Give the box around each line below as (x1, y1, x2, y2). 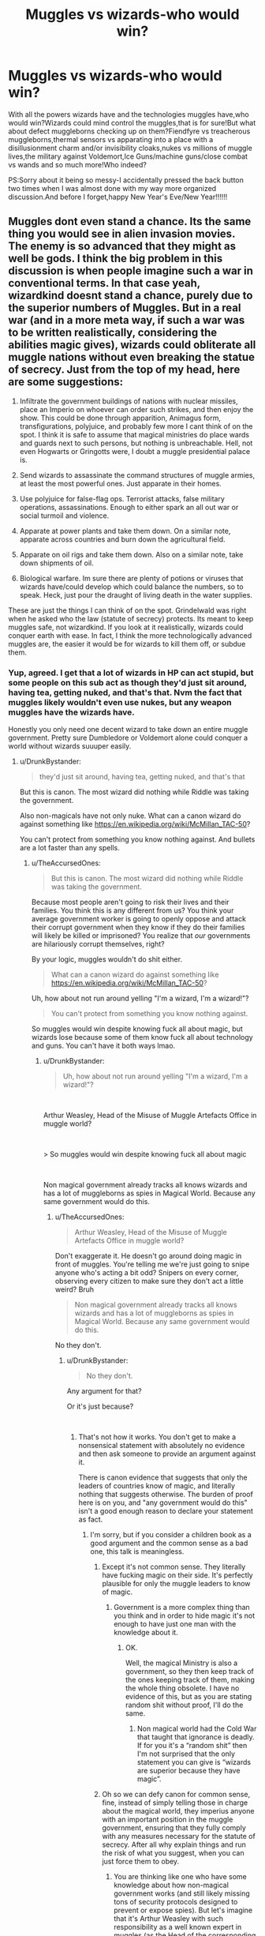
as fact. (78, 1514, 103, 1525)
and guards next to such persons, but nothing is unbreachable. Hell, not (19, 438, 253, 448)
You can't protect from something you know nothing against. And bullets (19, 835, 256, 844)
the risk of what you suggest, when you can (102, 1848, 244, 1858)
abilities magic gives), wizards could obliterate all (8, 338, 256, 352)
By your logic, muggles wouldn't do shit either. (31, 955, 183, 964)
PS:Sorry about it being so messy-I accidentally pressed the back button (8, 175, 244, 185)
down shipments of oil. (19, 558, 94, 568)
